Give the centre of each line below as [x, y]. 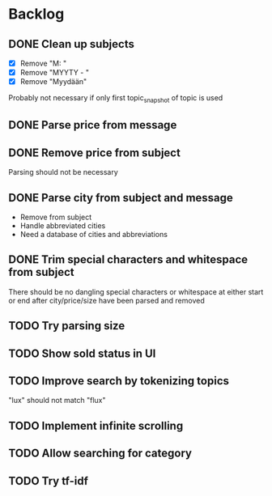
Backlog [36, 14]
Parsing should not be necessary [64, 172]
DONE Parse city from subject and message [121, 198]
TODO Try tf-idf [49, 481]
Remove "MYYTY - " [54, 73]
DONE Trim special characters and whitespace [128, 260]
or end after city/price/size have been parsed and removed [106, 300]
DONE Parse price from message [93, 125]
